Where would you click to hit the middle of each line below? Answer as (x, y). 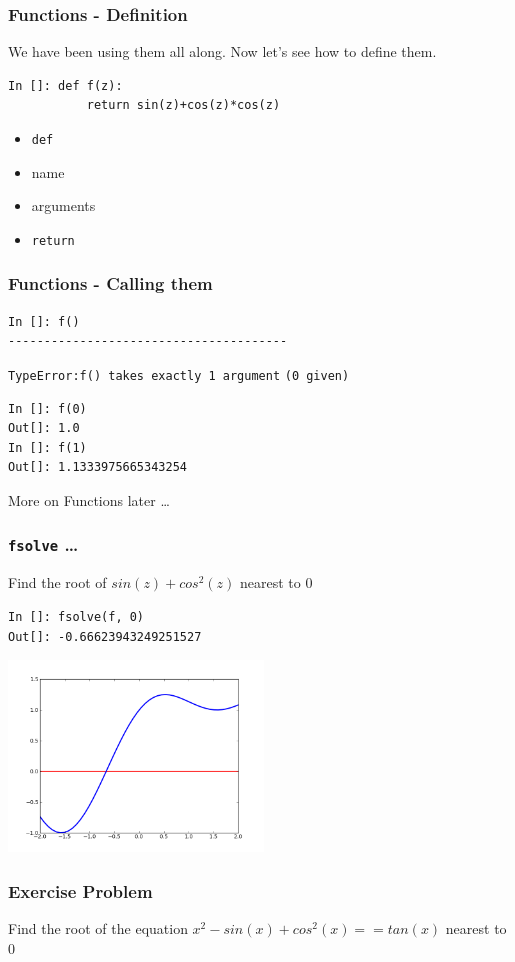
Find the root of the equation (98, 927)
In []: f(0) (47, 408)
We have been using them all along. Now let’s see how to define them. (222, 51)
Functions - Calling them (110, 283)
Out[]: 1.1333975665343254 (97, 467)
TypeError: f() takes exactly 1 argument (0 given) (179, 375)
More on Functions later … (89, 499)
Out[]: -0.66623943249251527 (105, 636)
